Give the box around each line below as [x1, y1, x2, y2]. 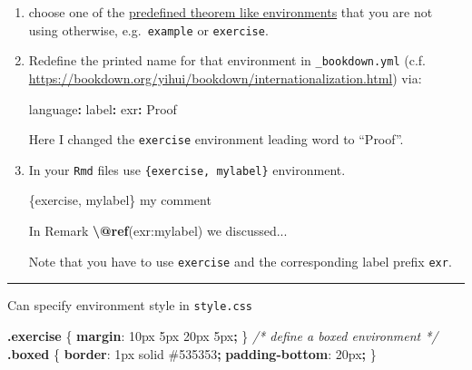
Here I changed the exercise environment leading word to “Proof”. [28, 130, 404, 149]
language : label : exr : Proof [28, 99, 177, 118]
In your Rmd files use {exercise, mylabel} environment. [28, 160, 346, 179]
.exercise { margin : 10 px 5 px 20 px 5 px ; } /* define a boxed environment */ [7, 326, 438, 345]
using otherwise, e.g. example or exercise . [28, 20, 269, 39]
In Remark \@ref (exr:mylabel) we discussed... [28, 221, 288, 239]
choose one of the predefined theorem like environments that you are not [28, 3, 433, 21]
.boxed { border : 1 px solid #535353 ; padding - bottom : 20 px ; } [7, 344, 377, 363]
